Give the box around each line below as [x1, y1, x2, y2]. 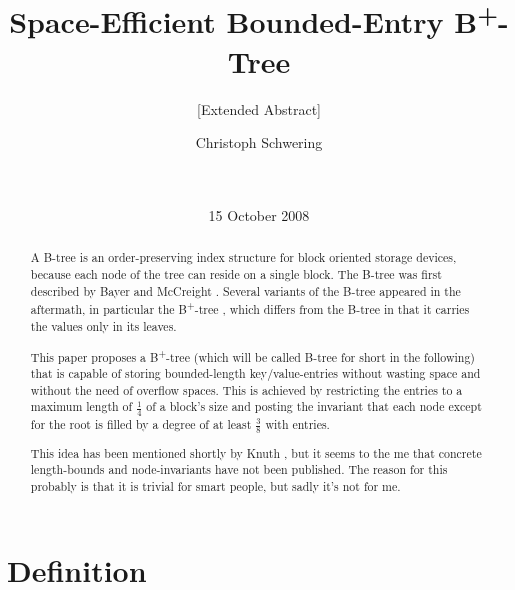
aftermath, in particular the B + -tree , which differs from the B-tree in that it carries [30, 298, 470, 318]
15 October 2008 [208, 205, 310, 226]
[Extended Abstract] [197, 98, 321, 119]
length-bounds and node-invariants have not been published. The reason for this [30, 461, 448, 478]
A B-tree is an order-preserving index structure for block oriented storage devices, [30, 249, 457, 266]
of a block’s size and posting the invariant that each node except [146, 398, 482, 415]
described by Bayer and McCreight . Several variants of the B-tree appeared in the [30, 282, 461, 299]
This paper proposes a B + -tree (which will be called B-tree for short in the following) [30, 345, 475, 365]
